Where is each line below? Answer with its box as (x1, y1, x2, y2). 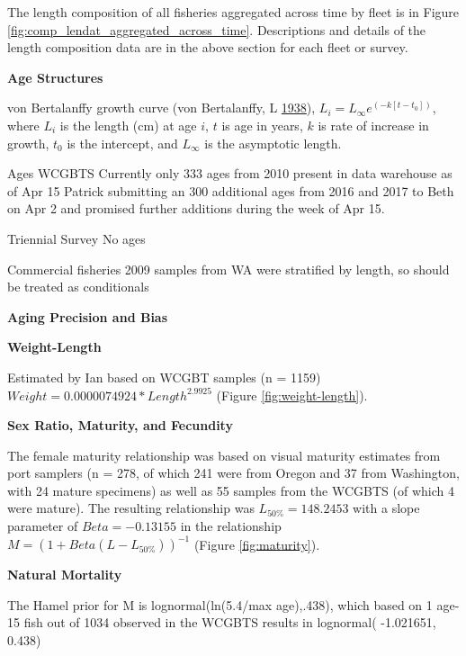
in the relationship (180, 517, 282, 535)
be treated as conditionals (7, 277, 149, 296)
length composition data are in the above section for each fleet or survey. (7, 38, 408, 57)
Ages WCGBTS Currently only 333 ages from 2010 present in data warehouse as (7, 164, 453, 183)
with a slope (353, 499, 420, 517)
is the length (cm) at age (59, 115, 197, 134)
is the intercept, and (67, 133, 178, 152)
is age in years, (221, 115, 303, 134)
